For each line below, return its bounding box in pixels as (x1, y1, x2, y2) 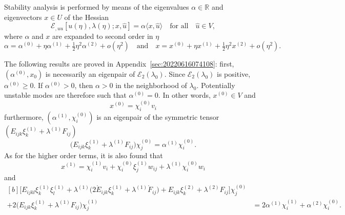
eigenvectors (4, 11, 42, 22)
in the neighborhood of (115, 79, 187, 90)
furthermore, (4, 112, 44, 122)
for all (170, 23, 189, 30)
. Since (164, 68, 186, 79)
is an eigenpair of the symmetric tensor (96, 112, 219, 122)
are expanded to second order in (52, 30, 153, 41)
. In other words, (158, 90, 211, 100)
